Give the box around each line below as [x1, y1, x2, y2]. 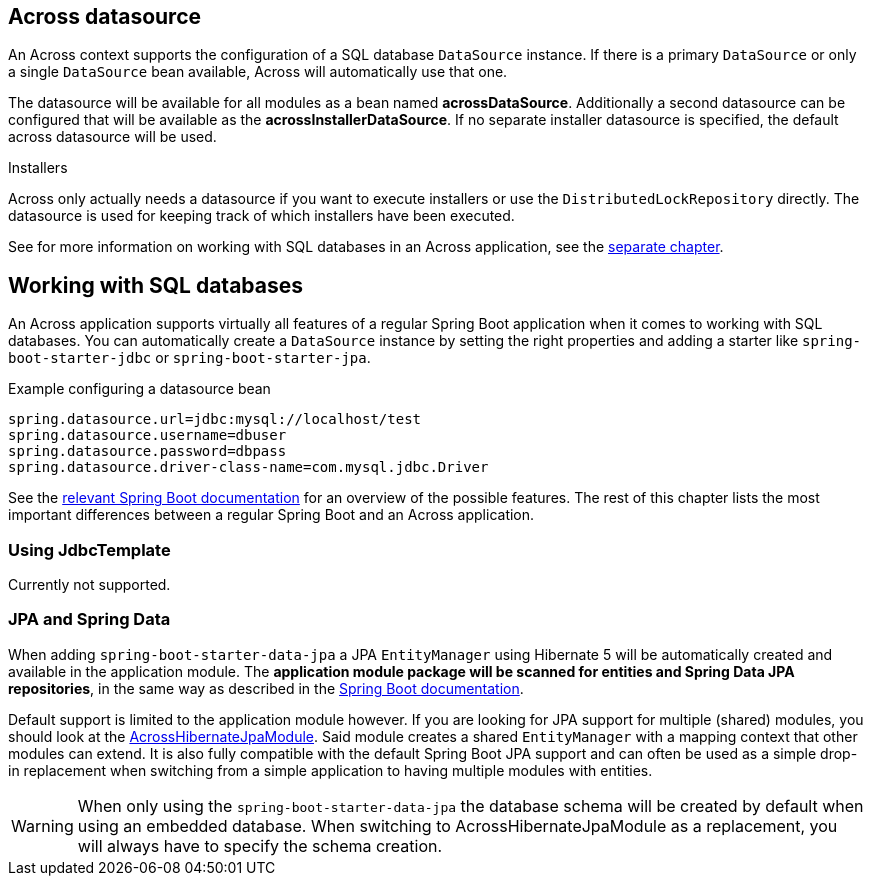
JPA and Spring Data [8, 609, 171, 630]
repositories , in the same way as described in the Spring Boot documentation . [8, 679, 524, 697]
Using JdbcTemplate [8, 539, 171, 560]
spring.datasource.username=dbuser [8, 427, 287, 444]
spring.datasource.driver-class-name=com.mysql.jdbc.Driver [8, 459, 489, 476]
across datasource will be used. [8, 128, 217, 146]
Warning [11, 815, 74, 836]
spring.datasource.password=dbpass [8, 443, 287, 460]
